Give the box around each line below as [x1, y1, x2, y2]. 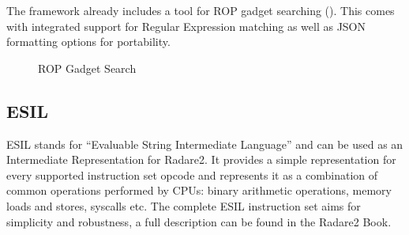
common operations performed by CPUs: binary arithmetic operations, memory [6, 182, 392, 199]
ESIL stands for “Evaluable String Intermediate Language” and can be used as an [6, 135, 403, 152]
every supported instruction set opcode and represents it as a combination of [6, 166, 378, 183]
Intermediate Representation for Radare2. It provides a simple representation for [6, 151, 396, 168]
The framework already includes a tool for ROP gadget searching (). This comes [6, 2, 395, 18]
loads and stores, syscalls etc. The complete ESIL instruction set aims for [6, 197, 361, 214]
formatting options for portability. [6, 33, 171, 50]
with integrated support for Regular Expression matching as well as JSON [6, 17, 366, 34]
